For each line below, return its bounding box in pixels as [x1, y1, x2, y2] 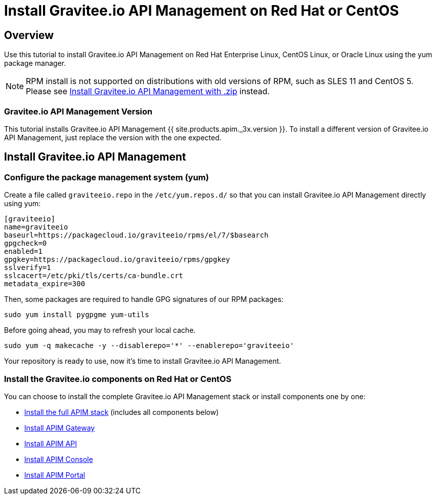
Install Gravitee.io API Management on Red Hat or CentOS [4, 2, 399, 19]
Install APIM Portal [24, 470, 85, 479]
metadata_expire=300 [4, 280, 85, 288]
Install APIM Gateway [24, 423, 95, 432]
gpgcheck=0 [4, 239, 47, 248]
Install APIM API [24, 439, 77, 448]
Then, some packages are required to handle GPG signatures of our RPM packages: [4, 295, 284, 304]
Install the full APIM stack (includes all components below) [24, 407, 219, 416]
